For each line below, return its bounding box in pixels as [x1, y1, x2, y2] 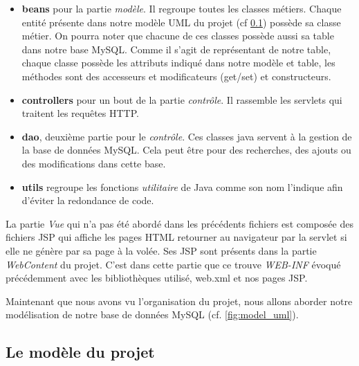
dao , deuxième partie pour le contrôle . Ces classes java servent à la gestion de [21, 129, 352, 143]
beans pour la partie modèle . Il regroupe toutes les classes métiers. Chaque [21, 1, 342, 15]
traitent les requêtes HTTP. [21, 106, 139, 120]
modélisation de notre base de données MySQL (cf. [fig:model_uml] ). [6, 307, 299, 322]
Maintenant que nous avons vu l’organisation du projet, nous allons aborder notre [6, 293, 353, 308]
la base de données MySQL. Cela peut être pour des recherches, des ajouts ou [21, 143, 351, 157]
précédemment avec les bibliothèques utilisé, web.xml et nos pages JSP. [6, 271, 308, 285]
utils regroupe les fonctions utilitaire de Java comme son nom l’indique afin [21, 179, 343, 194]
